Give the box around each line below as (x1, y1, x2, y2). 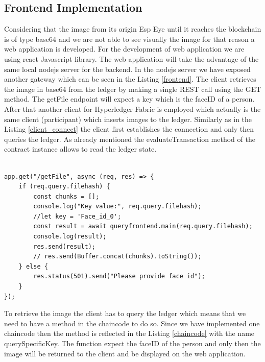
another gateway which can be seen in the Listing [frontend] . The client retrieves (4, 74, 256, 84)
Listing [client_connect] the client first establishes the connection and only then (4, 124, 254, 134)
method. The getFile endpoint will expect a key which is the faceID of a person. (4, 93, 255, 104)
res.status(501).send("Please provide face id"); (33, 273, 205, 280)
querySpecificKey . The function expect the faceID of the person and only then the (4, 338, 261, 349)
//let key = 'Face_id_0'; (33, 212, 122, 220)
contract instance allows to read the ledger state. (4, 143, 157, 154)
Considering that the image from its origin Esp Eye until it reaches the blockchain (4, 23, 261, 34)
